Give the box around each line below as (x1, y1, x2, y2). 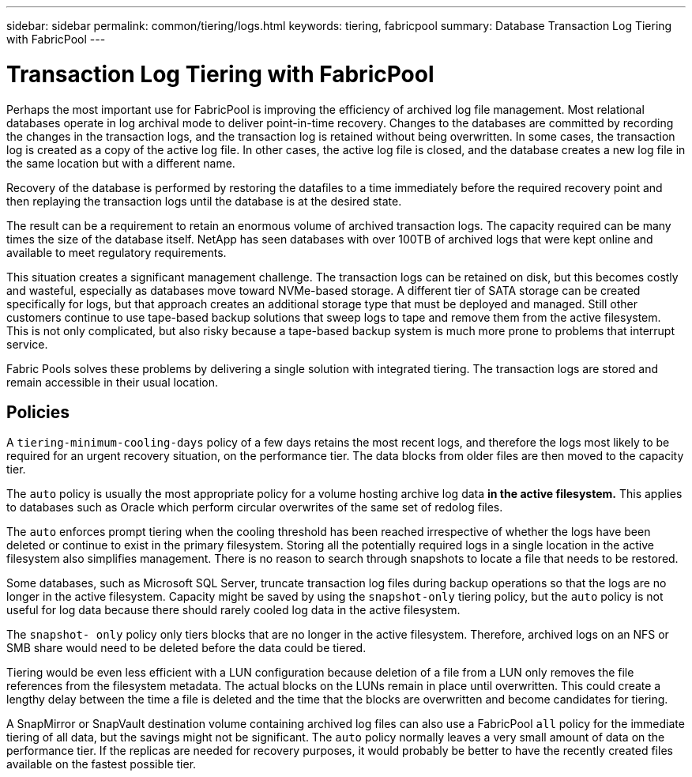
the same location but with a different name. (6, 156, 235, 170)
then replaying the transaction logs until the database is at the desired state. (6, 194, 402, 208)
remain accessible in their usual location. (6, 375, 218, 389)
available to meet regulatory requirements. (6, 245, 227, 259)
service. (6, 337, 48, 351)
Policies (6, 402, 70, 422)
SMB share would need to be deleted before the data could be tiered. (6, 641, 367, 655)
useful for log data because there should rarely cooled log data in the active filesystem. (6, 603, 461, 617)
